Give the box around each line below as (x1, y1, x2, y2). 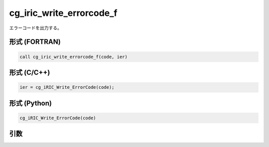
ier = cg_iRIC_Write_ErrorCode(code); (19, 84, 115, 90)
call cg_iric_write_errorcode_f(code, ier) (19, 54, 128, 60)
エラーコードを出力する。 (9, 25, 62, 31)
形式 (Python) (9, 99, 52, 107)
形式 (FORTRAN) (9, 38, 61, 46)
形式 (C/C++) (9, 68, 50, 76)
